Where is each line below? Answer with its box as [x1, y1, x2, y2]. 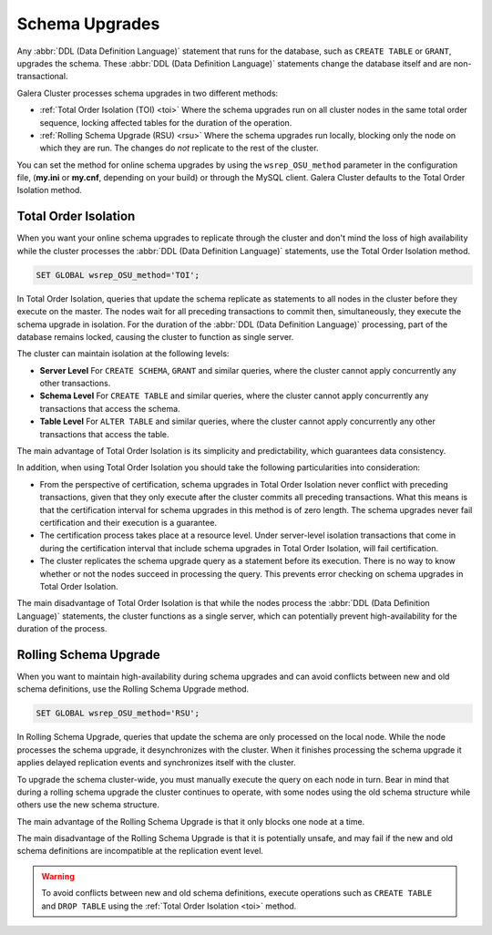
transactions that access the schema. [39, 403, 181, 414]
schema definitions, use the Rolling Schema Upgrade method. [16, 683, 250, 694]
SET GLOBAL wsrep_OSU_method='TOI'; [36, 270, 200, 280]
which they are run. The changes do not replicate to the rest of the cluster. [39, 142, 319, 154]
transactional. [16, 71, 68, 82]
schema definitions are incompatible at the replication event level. [16, 846, 264, 857]
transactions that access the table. [39, 428, 169, 439]
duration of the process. [16, 623, 108, 634]
